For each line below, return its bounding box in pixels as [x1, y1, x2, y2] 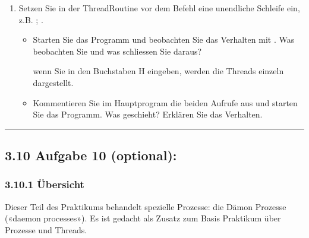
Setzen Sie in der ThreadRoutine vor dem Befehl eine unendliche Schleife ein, [18, 2, 300, 14]
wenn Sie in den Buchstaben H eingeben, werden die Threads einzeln [33, 65, 284, 77]
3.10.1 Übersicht [5, 177, 84, 192]
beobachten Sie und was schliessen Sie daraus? [33, 45, 202, 57]
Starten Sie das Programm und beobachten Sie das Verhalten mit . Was [33, 33, 295, 46]
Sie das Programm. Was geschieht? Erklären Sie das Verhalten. [33, 108, 263, 120]
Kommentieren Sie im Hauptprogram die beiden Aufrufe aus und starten [33, 96, 298, 109]
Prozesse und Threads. [5, 223, 87, 236]
